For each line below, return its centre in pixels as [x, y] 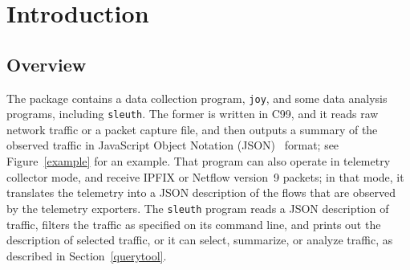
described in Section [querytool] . [87, 255]
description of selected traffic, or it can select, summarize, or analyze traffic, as [200, 240]
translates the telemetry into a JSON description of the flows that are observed [201, 192]
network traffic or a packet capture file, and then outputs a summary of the [192, 129]
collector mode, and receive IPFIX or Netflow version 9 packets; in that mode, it [205, 176]
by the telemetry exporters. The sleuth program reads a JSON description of [198, 208]
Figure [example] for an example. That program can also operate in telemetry [199, 161]
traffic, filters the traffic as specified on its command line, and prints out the [194, 224]
